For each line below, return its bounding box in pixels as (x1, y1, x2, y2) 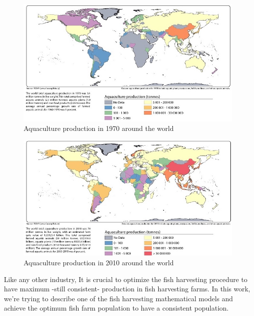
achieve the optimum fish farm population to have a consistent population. (4, 303, 229, 313)
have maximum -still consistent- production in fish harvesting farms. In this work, (4, 284, 251, 294)
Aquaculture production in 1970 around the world (24, 123, 174, 133)
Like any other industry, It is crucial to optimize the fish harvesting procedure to (4, 274, 248, 284)
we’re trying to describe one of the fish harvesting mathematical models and (4, 293, 233, 303)
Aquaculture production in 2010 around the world (24, 257, 174, 267)
